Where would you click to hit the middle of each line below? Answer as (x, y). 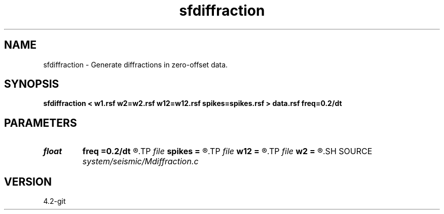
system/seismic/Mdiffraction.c (140, 162)
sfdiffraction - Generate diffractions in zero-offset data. (136, 64)
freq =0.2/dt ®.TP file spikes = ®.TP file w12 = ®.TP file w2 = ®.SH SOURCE (227, 151)
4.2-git (54, 201)
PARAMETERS (41, 123)
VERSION (28, 182)
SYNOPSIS (32, 84)
